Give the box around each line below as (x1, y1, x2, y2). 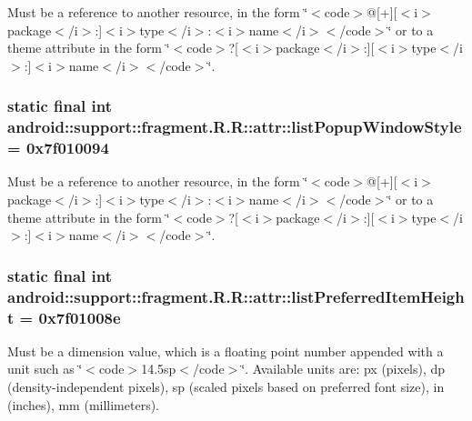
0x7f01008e (38, 306, 121, 328)
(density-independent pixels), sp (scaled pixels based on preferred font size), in (7, 377, 445, 396)
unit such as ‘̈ (7, 359, 83, 378)
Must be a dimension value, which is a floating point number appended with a (7, 341, 444, 360)
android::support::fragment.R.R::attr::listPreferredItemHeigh (7, 285, 465, 307)
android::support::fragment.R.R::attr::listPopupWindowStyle (7, 115, 462, 138)
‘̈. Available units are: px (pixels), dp (241, 359, 446, 378)
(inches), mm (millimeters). (7, 395, 160, 414)
